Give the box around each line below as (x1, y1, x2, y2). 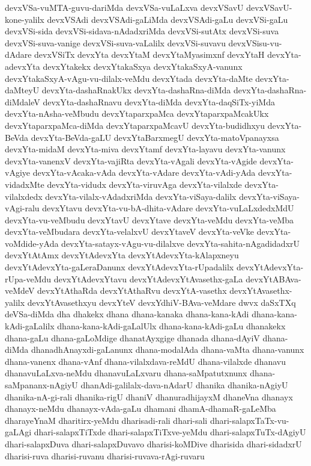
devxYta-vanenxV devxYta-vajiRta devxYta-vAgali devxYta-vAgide (5, 154, 257, 167)
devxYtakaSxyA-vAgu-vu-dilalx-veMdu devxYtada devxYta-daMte (5, 72, 253, 84)
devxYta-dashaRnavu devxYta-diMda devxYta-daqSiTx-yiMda (43, 95, 275, 108)
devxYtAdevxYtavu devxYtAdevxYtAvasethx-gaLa (53, 272, 243, 285)
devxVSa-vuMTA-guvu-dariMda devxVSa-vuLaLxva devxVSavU (5, 1, 244, 13)
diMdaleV (5, 95, 40, 108)
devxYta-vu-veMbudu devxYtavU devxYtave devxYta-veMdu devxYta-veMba (5, 213, 294, 226)
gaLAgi (5, 426, 32, 438)
